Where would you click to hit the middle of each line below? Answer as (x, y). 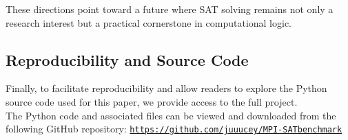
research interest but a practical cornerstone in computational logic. (149, 22)
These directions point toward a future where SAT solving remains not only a (170, 9)
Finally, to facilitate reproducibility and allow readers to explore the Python (166, 88)
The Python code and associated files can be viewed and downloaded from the (171, 115)
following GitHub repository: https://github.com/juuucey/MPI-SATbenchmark (174, 129)
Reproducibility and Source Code (127, 59)
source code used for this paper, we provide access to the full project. (152, 101)
